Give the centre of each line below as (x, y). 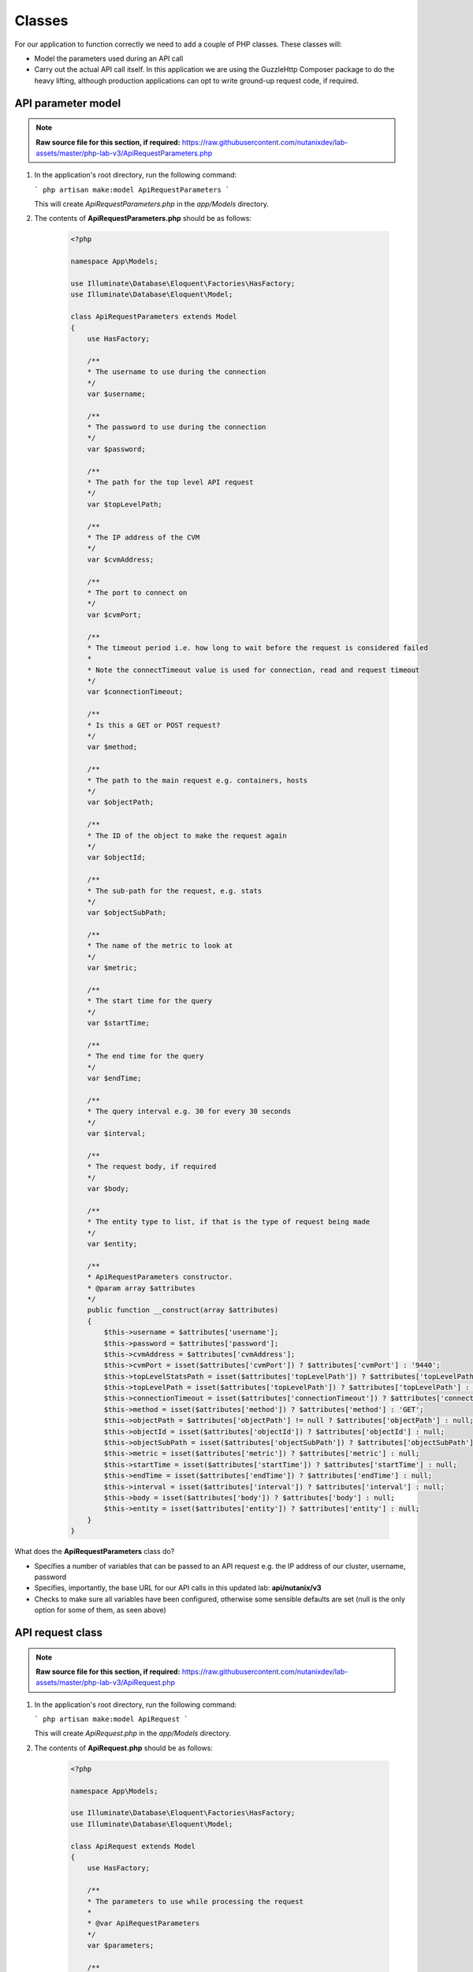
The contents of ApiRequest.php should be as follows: (123, 1748)
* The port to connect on (137, 592)
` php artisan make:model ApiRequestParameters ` (132, 190)
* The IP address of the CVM (143, 538)
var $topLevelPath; (125, 504)
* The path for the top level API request (170, 482)
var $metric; (112, 968)
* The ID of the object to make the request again (187, 835)
